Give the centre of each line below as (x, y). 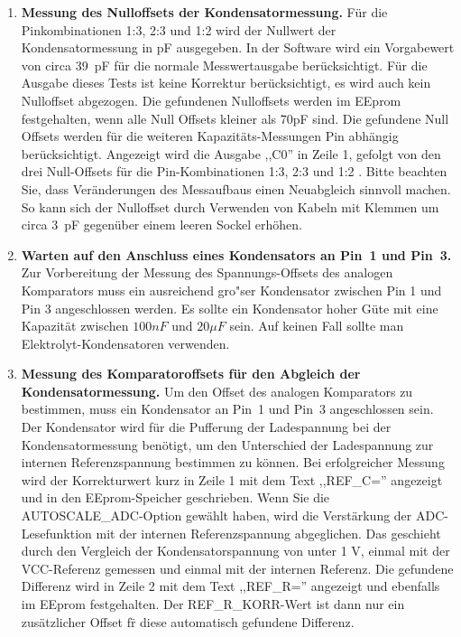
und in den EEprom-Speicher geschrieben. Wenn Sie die (175, 497)
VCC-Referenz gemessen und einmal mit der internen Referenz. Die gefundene (237, 568)
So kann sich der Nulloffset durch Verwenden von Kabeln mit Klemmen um (230, 206)
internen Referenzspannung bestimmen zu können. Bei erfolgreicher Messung (233, 462)
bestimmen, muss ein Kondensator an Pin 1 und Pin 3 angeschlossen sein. (227, 409)
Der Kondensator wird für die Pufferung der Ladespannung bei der (206, 427)
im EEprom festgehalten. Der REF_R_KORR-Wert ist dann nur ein (213, 604)
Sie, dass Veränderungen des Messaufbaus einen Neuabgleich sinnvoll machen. (236, 188)
